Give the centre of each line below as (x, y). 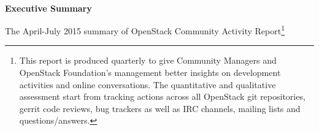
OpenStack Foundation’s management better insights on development (150, 72)
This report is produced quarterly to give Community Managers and (148, 60)
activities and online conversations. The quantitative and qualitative (148, 84)
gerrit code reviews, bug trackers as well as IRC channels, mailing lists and (160, 108)
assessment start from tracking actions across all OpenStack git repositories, (162, 96)
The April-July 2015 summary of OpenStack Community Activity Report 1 (145, 30)
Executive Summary (48, 8)
